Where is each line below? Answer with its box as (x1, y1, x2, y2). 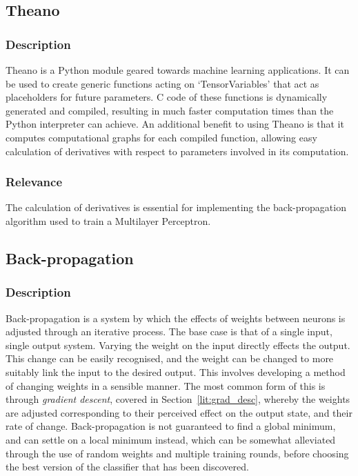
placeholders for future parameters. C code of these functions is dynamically (6, 90, 328, 104)
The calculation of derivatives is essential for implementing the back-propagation (6, 200, 346, 215)
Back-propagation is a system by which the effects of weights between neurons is (6, 310, 346, 325)
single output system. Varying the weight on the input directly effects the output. (6, 337, 350, 352)
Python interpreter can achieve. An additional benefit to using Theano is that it (6, 117, 344, 131)
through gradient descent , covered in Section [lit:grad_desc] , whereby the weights (6, 392, 350, 406)
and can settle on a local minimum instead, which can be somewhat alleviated (6, 432, 336, 446)
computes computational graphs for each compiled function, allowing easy (6, 130, 317, 144)
